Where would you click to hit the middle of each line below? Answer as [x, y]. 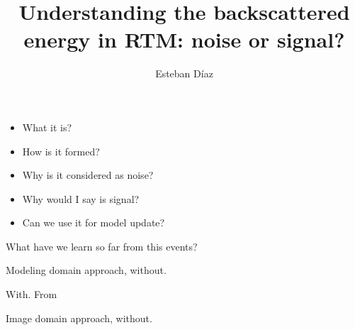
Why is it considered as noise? [88, 175]
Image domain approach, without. [79, 318]
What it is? [47, 127]
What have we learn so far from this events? [102, 246]
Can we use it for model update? [94, 222]
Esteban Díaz [184, 73]
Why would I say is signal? [81, 198]
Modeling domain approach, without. [86, 270]
